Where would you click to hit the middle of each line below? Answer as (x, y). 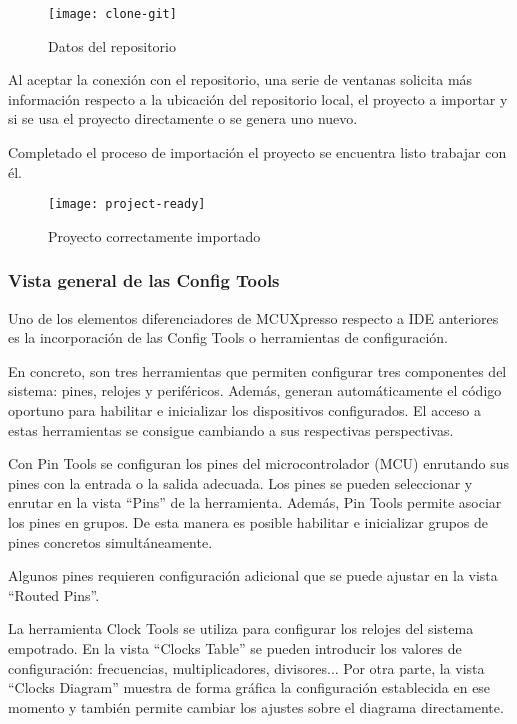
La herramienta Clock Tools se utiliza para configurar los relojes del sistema (241, 628)
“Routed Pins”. (54, 594)
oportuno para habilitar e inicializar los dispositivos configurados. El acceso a (245, 410)
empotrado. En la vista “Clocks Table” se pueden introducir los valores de (235, 648)
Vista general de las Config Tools (144, 280)
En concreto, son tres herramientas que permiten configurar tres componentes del (257, 370)
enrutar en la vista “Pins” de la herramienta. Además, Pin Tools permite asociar (255, 502)
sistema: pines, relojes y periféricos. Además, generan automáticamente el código (255, 390)
